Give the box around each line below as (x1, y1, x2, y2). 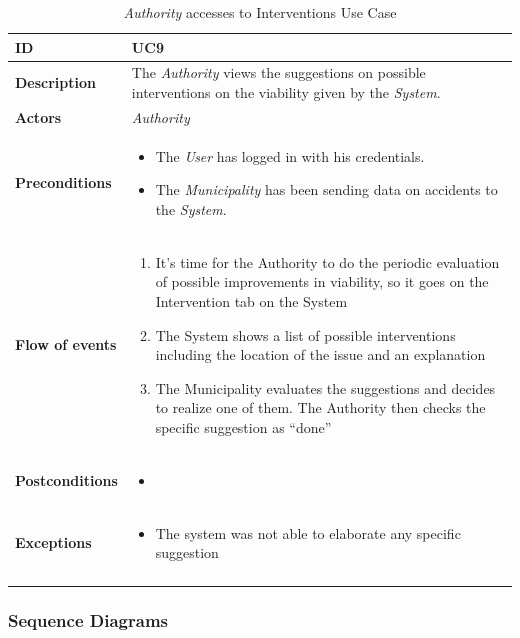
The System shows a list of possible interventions (155, 324, 456, 345)
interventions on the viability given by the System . (131, 82, 441, 103)
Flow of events (15, 334, 117, 355)
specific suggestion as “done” (155, 416, 332, 437)
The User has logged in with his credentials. (155, 145, 425, 166)
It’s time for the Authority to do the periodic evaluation (155, 251, 500, 272)
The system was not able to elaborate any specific (155, 522, 461, 543)
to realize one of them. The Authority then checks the (155, 397, 486, 418)
